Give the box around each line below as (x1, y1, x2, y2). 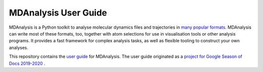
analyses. (9, 44, 29, 51)
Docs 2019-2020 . (9, 60, 46, 66)
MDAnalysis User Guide (9, 7, 107, 18)
